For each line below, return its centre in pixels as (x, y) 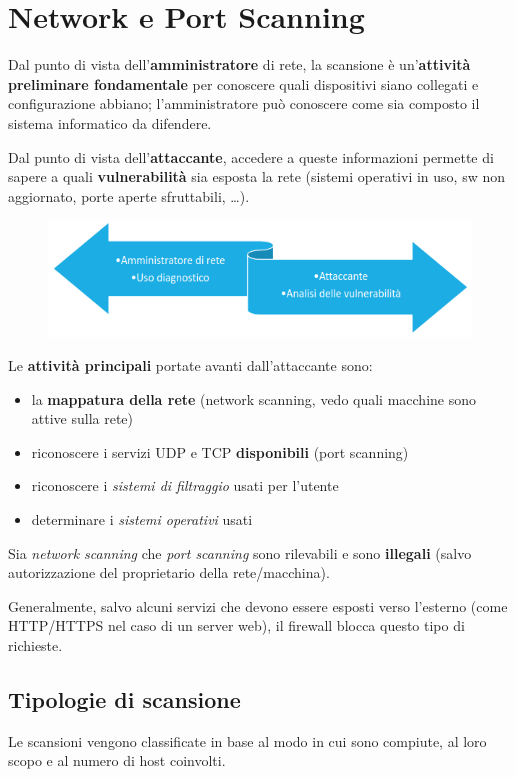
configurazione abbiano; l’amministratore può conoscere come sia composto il (244, 103)
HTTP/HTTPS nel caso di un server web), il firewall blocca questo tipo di (236, 625)
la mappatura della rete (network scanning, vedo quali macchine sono (254, 398)
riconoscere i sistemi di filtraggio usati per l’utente (185, 485)
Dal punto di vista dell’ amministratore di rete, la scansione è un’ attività (239, 64)
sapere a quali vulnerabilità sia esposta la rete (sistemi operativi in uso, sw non (256, 176)
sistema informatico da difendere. (110, 122)
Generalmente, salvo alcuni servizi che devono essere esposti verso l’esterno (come (258, 605)
